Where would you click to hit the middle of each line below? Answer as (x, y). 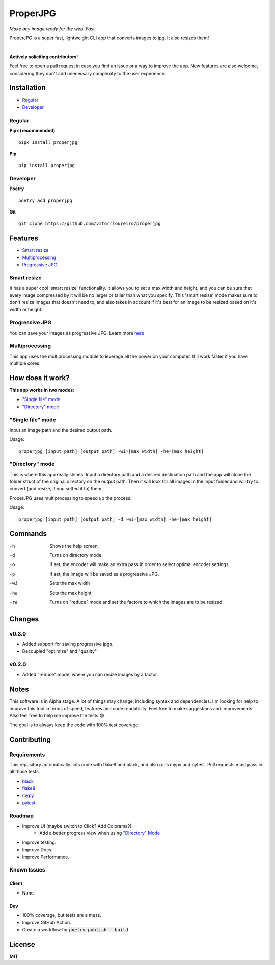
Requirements (27, 755)
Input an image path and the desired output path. (61, 430)
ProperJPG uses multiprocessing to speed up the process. (71, 498)
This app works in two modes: (42, 390)
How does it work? (39, 378)
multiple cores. (25, 363)
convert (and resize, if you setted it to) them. (56, 488)
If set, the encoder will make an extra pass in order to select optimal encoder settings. (140, 564)
